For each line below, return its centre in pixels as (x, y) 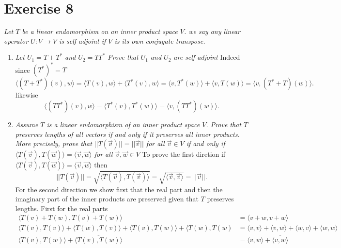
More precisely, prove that (54, 143)
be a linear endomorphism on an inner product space (100, 31)
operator (16, 41)
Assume (27, 124)
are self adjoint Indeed (207, 57)
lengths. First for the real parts (62, 208)
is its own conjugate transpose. (160, 41)
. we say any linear (212, 31)
